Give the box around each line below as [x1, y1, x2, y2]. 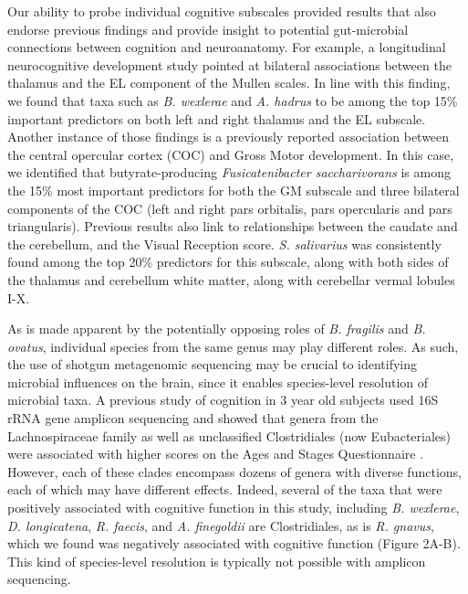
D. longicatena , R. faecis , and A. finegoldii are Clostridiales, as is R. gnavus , [7, 515, 434, 535]
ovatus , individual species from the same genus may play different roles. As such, [7, 336, 459, 355]
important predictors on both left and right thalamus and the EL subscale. [7, 109, 426, 128]
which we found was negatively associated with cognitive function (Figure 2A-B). [7, 534, 461, 553]
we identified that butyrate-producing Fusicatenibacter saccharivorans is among [7, 163, 451, 182]
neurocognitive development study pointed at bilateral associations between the [7, 55, 452, 74]
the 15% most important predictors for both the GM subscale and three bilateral [7, 180, 460, 199]
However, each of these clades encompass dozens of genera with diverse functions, [7, 461, 462, 481]
